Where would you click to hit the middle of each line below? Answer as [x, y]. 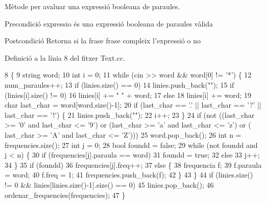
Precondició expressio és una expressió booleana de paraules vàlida [109, 23]
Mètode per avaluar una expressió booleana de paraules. [92, 6]
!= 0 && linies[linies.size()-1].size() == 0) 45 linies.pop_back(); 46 [109, 184]
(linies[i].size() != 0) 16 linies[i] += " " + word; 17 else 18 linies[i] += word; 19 [128, 95]
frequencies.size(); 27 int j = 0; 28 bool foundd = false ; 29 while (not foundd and [131, 145]
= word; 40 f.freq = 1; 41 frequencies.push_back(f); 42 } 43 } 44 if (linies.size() [129, 175]
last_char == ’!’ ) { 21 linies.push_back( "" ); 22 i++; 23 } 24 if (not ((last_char [130, 114]
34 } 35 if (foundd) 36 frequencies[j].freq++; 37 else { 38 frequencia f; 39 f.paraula [133, 164]
